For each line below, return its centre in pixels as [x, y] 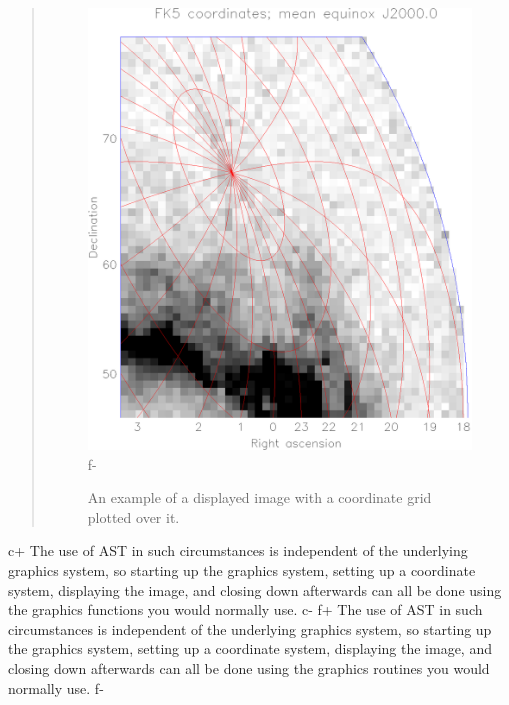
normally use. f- [56, 687]
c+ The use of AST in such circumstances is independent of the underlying [238, 550]
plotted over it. [133, 516]
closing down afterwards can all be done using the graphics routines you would [249, 667]
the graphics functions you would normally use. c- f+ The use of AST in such [245, 609]
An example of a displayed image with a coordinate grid [259, 497]
